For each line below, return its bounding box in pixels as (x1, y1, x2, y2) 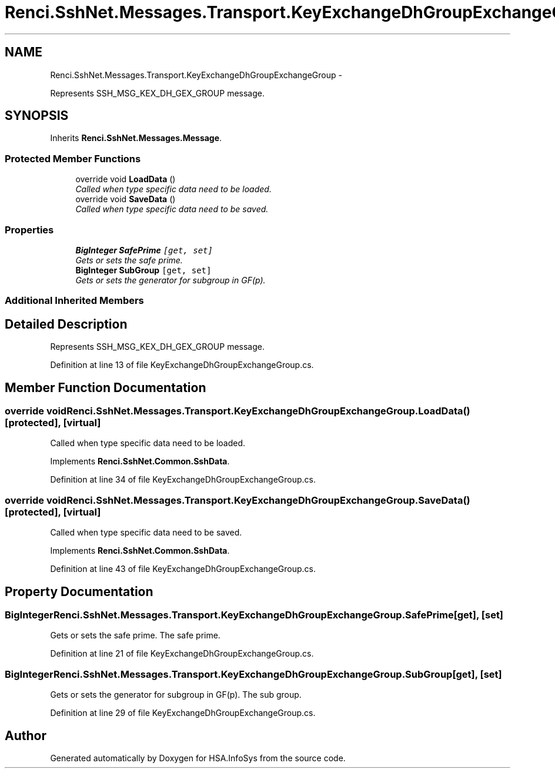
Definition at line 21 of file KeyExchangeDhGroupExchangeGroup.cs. (50, 648, 314, 659)
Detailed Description (5, 316, 128, 332)
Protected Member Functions (5, 152, 141, 165)
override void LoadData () (75, 174, 176, 185)
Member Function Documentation (5, 380, 206, 395)
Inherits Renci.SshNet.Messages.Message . (50, 133, 222, 143)
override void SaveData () (75, 194, 176, 205)
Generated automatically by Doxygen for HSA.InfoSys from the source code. (50, 752, 346, 763)
